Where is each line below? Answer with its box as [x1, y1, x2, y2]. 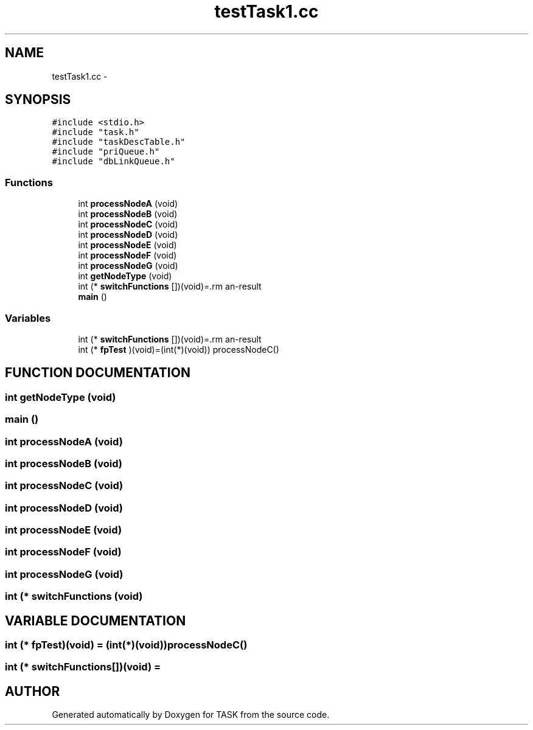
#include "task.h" [52, 127, 139, 137]
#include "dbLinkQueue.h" [52, 156, 175, 167]
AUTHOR [5, 683, 60, 699]
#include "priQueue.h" [52, 147, 160, 157]
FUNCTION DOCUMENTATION [5, 365, 190, 381]
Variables [5, 311, 51, 324]
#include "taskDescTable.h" [52, 137, 186, 147]
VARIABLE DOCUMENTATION [5, 613, 186, 628]
